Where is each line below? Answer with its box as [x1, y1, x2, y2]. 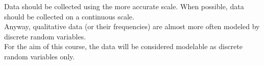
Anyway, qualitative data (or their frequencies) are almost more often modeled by [4, 21, 260, 32]
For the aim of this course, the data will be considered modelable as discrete [4, 41, 243, 52]
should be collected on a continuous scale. [4, 11, 134, 21]
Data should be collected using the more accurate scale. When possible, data [4, 1, 244, 11]
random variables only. [4, 51, 75, 61]
